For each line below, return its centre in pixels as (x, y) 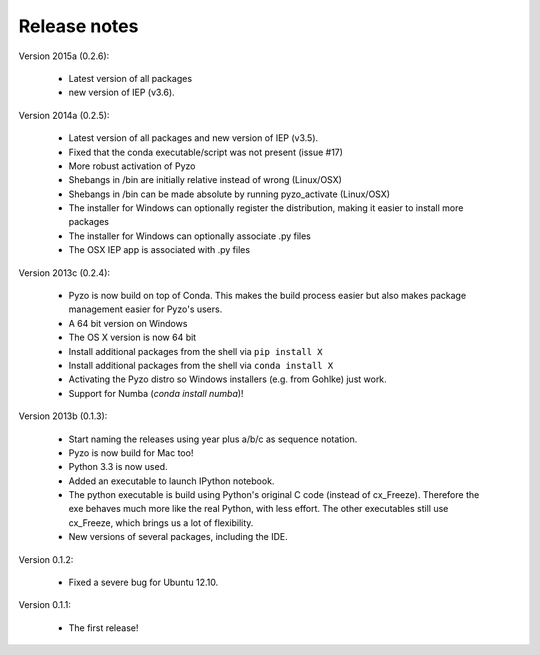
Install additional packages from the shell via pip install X (196, 351)
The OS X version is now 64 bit (132, 337)
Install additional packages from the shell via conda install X (201, 365)
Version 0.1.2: (46, 559)
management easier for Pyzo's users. (145, 309)
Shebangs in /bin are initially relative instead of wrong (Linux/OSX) (205, 180)
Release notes (78, 26)
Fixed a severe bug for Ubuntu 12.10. (143, 582)
